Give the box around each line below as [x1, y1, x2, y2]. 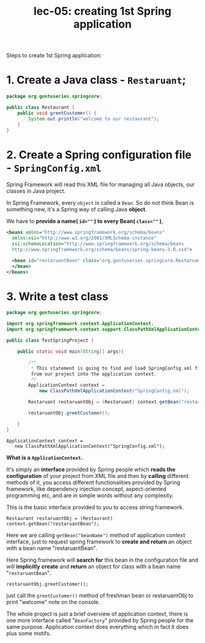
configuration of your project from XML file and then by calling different [6, 472, 189, 479]
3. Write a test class [6, 289, 109, 303]
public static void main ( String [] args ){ [17, 348, 124, 355]
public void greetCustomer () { [17, 110, 97, 116]
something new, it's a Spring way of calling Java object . [6, 206, 147, 213]
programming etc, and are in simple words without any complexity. [6, 491, 174, 499]
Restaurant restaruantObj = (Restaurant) [6, 515, 113, 521]
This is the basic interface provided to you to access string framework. [6, 503, 184, 511]
